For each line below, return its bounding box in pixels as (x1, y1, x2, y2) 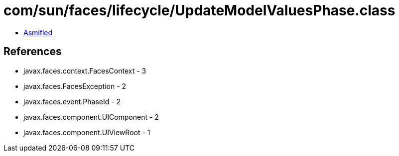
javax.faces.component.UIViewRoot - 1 (23, 128, 150, 137)
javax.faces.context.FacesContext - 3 (23, 66, 146, 75)
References (3, 45, 62, 58)
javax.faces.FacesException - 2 (23, 81, 127, 90)
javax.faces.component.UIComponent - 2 (23, 112, 159, 121)
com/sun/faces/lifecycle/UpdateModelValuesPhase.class (3, 2, 396, 19)
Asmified (23, 28, 53, 37)
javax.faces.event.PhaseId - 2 (23, 97, 121, 106)
